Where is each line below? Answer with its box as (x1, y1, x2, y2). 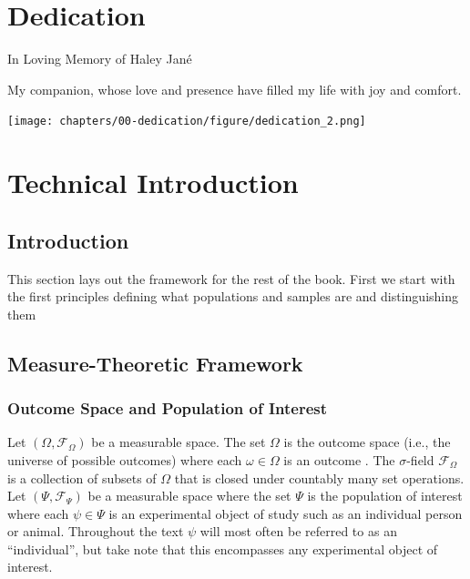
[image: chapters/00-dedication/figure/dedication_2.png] (7, 115, 366, 128)
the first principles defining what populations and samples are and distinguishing (7, 287, 459, 306)
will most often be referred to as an (199, 522, 397, 541)
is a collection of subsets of (7, 468, 157, 487)
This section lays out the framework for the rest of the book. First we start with (7, 269, 455, 288)
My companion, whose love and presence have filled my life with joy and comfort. (7, 79, 462, 98)
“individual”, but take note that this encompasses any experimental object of (7, 539, 438, 558)
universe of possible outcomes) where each (7, 450, 242, 469)
